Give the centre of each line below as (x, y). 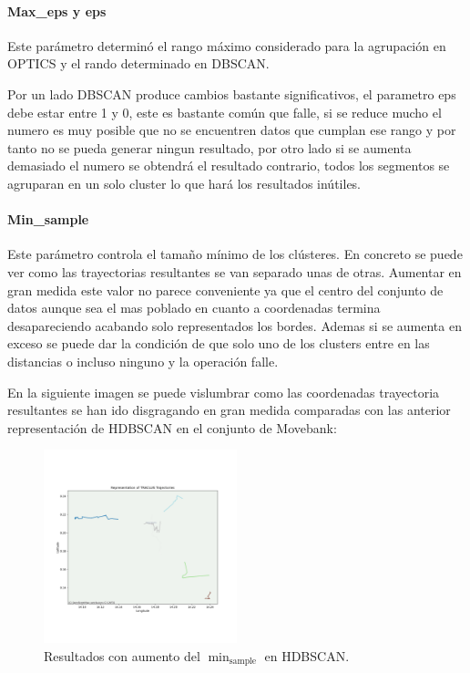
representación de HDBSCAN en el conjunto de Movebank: (172, 427)
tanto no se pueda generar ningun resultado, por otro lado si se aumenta (209, 147)
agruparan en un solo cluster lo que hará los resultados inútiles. (184, 183)
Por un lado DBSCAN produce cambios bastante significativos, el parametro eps (232, 93)
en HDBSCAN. (307, 655)
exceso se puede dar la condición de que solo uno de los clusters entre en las (219, 343)
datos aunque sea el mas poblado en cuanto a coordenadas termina (194, 308)
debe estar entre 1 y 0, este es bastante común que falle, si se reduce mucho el (225, 112)
